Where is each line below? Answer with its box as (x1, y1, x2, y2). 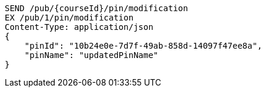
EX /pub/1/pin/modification (5, 13, 134, 22)
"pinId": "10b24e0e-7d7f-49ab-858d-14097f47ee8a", (24, 41, 263, 50)
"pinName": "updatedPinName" (24, 50, 159, 60)
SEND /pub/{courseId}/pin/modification (5, 4, 188, 13)
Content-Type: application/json (5, 22, 153, 32)
